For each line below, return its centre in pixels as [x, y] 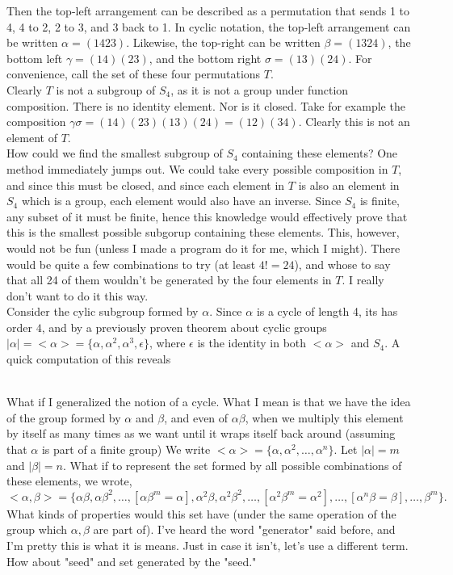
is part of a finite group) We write [126, 449]
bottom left [35, 58]
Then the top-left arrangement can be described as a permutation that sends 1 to [208, 10]
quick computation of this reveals [89, 359]
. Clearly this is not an [354, 122]
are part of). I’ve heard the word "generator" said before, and [244, 529]
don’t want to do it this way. [78, 295]
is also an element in [349, 185]
